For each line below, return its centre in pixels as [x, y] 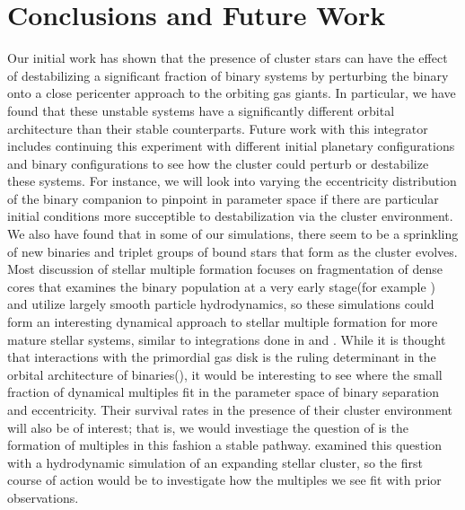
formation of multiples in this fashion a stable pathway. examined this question [224, 445]
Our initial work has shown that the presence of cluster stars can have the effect [228, 58]
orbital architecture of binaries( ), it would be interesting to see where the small [225, 374]
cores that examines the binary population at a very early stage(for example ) [221, 286]
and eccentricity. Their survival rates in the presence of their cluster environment [230, 409]
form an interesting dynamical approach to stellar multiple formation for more [223, 322]
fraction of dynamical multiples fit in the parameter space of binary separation [224, 392]
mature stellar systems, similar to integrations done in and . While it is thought [227, 339]
